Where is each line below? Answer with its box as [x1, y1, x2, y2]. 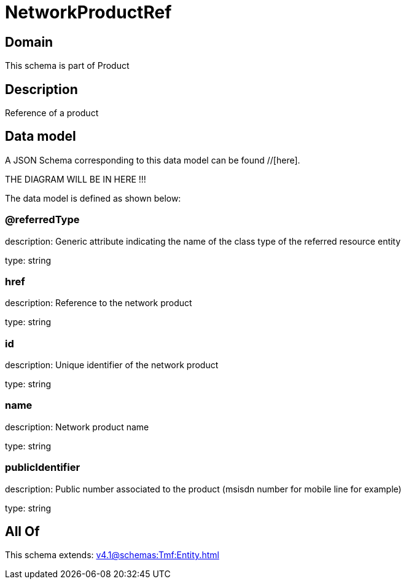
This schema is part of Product [5, 60, 130, 71]
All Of [5, 524, 40, 540]
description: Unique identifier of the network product [5, 360, 219, 371]
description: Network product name [5, 421, 149, 432]
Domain [5, 34, 53, 50]
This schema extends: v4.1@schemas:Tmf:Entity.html [5, 550, 219, 561]
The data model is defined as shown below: [5, 192, 181, 203]
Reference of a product [5, 108, 99, 119]
